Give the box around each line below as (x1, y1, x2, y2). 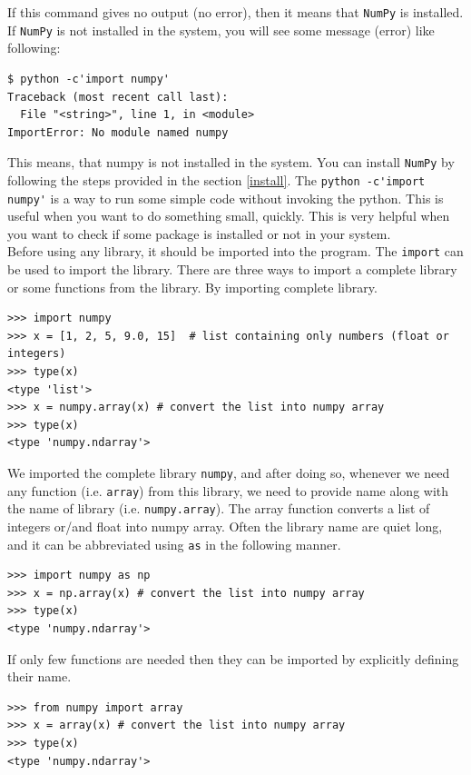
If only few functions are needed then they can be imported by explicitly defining (7, 649, 459, 668)
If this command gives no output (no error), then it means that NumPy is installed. (7, 3, 464, 21)
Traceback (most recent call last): (7, 90, 229, 104)
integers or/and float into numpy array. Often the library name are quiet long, (7, 517, 443, 535)
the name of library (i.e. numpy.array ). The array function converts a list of (7, 499, 430, 518)
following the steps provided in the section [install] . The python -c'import (7, 170, 426, 189)
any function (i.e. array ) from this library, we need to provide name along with (7, 481, 449, 500)
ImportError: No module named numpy (7, 125, 229, 139)
